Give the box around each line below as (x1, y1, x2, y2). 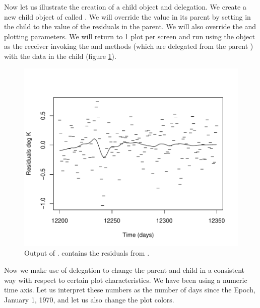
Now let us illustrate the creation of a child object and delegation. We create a (4, 2, 246, 12)
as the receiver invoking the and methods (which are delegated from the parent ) (4, 41, 253, 51)
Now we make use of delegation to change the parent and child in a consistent (4, 265, 244, 275)
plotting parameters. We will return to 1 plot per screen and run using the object (4, 31, 255, 41)
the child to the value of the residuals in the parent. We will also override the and (4, 21, 256, 32)
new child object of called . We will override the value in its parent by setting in (4, 11, 251, 22)
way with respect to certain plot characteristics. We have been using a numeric (4, 274, 247, 285)
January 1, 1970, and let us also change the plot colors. (4, 294, 174, 304)
